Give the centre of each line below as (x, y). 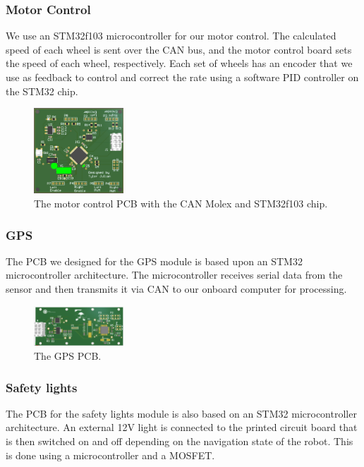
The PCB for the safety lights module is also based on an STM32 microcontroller (181, 413)
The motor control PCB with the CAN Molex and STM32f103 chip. (181, 204)
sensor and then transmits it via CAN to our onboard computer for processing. (176, 289)
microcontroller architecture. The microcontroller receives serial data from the (174, 275)
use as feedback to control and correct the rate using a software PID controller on (182, 77)
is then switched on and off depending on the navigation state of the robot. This (180, 441)
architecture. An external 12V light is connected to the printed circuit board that (182, 427)
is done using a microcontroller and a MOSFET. (110, 455)
